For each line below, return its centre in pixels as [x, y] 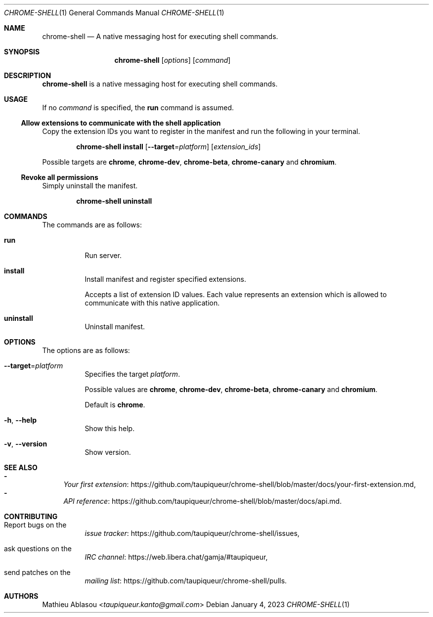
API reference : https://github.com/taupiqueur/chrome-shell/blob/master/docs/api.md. [203, 501]
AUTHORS [21, 596]
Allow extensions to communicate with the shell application [121, 123]
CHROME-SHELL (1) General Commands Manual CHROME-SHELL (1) [114, 13]
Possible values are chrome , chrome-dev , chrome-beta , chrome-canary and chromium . [231, 389]
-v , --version [26, 444]
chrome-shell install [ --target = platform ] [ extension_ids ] [169, 147]
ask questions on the [38, 549]
